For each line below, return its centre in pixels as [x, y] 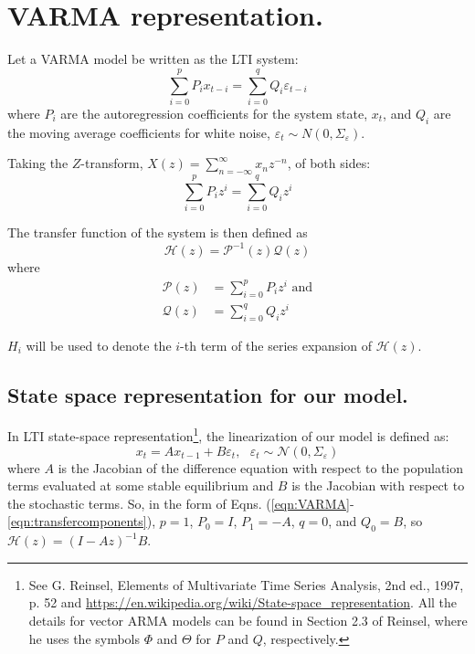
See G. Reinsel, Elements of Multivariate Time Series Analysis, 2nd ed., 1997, [246, 584]
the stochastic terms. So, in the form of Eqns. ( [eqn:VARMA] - [181, 503]
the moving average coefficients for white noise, [139, 132]
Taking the [38, 163]
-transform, [112, 163]
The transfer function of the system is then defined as [158, 232]
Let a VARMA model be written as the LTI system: [153, 59]
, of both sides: [329, 163]
